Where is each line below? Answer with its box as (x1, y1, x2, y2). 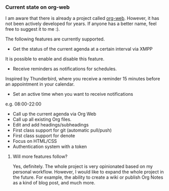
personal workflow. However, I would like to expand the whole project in (12, 169, 164, 175)
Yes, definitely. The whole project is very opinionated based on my (12, 163, 153, 169)
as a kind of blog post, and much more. (12, 180, 95, 186)
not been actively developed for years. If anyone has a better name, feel (5, 20, 157, 27)
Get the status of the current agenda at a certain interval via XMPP (12, 46, 153, 52)
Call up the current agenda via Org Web (12, 111, 96, 117)
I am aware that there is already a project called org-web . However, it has (5, 15, 159, 22)
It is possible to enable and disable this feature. (5, 56, 105, 62)
